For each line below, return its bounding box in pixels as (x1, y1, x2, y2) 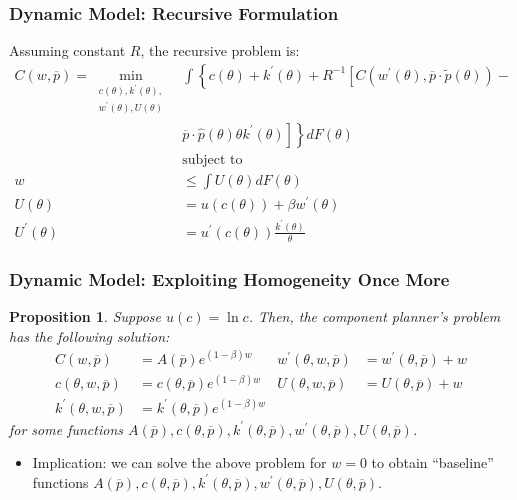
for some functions (9, 418, 123, 439)
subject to (182, 152, 243, 167)
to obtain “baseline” (371, 452, 494, 473)
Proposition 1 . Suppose (9, 305, 161, 326)
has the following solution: (9, 325, 170, 346)
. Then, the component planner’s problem (248, 305, 501, 326)
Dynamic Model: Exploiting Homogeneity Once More (9, 266, 450, 291)
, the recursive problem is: (140, 40, 300, 61)
